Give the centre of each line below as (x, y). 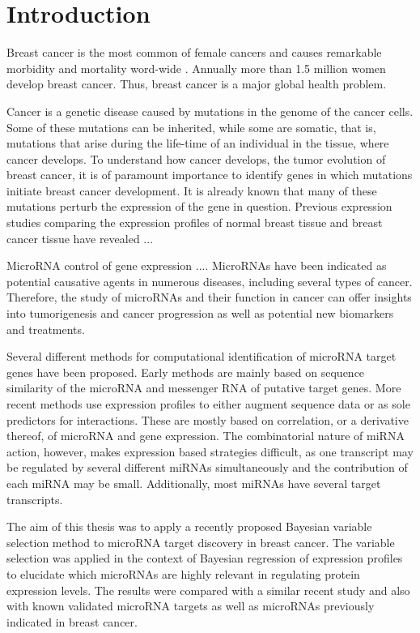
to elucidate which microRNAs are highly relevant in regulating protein (183, 573)
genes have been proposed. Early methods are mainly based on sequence (186, 372)
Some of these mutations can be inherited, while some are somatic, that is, (191, 127)
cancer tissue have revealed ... (80, 238)
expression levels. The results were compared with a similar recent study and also (208, 590)
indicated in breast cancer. (72, 621)
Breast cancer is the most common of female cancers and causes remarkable (194, 52)
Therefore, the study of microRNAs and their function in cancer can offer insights (209, 297)
